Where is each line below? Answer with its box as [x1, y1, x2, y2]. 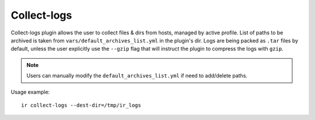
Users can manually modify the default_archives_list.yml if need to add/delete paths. [26, 72, 248, 79]
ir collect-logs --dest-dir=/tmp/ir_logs [21, 102, 141, 108]
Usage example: [10, 88, 50, 96]
